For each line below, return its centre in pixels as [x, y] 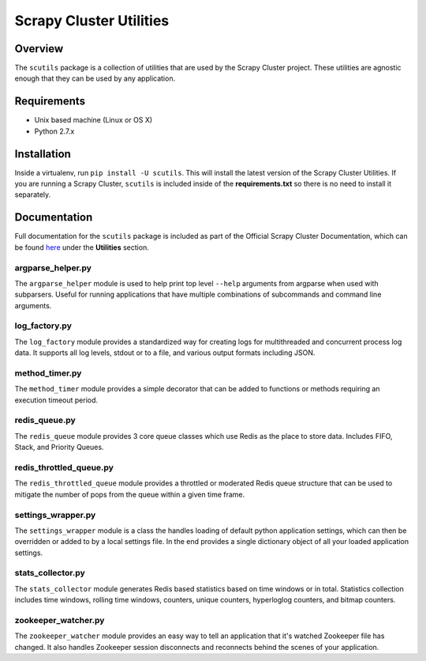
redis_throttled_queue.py [64, 468]
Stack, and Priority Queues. [59, 448]
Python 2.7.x [54, 131]
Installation [43, 154]
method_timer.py [48, 373]
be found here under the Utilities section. [82, 247]
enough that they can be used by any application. [95, 78]
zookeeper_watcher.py [60, 620]
